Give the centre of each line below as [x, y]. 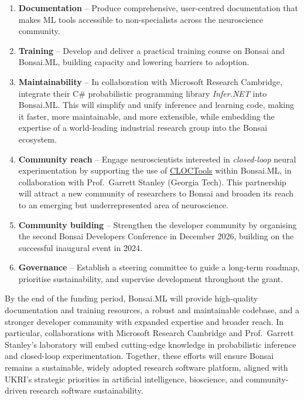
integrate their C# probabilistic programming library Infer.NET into [143, 93]
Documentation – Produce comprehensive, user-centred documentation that [158, 8]
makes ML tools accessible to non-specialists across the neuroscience [141, 19]
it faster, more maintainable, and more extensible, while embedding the [146, 116]
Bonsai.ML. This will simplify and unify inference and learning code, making [156, 105]
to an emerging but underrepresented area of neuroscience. [123, 204]
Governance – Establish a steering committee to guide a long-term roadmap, [159, 267]
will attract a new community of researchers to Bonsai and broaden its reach [156, 193]
